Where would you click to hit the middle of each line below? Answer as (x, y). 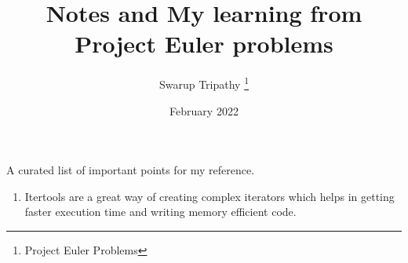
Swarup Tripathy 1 (204, 83)
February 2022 (204, 110)
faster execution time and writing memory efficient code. (160, 212)
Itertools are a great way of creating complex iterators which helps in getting (209, 196)
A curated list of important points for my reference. (131, 170)
